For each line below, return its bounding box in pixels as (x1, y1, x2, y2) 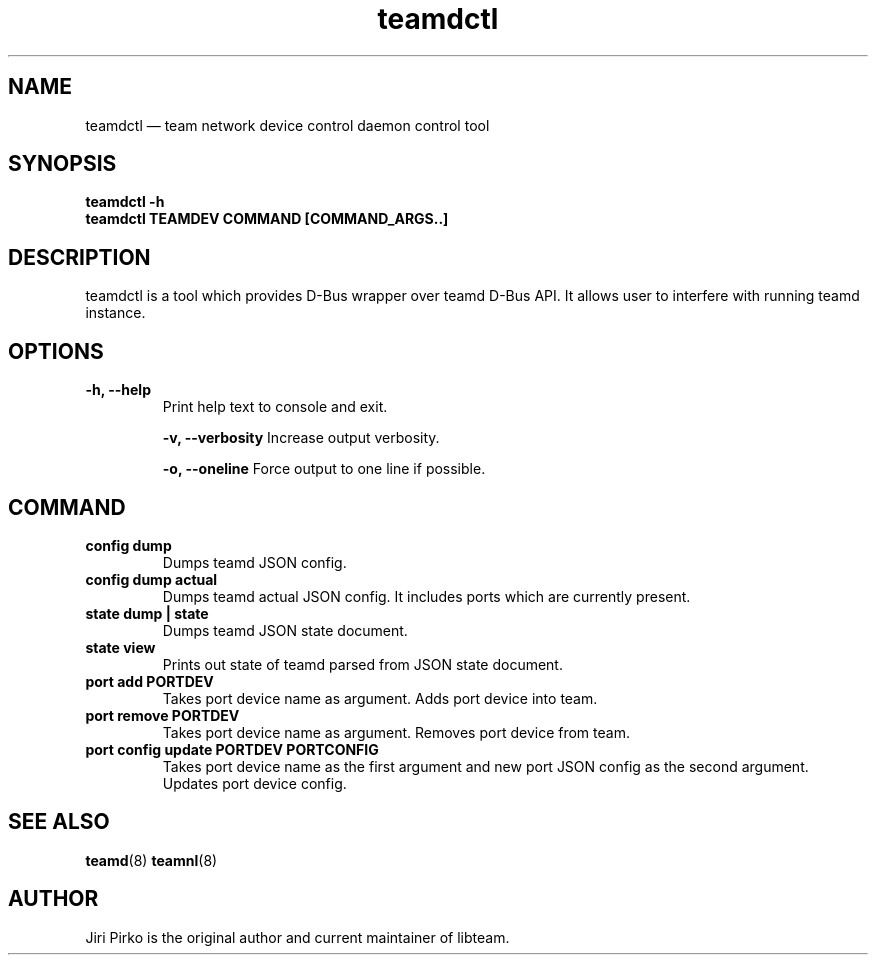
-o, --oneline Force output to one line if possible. (162, 460, 486, 478)
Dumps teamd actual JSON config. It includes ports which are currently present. (162, 587, 691, 605)
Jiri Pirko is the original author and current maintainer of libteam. (85, 928, 510, 946)
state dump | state (85, 604, 209, 622)
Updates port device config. (162, 774, 347, 792)
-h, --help (85, 381, 151, 399)
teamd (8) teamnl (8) (85, 851, 218, 869)
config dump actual (85, 570, 218, 588)
